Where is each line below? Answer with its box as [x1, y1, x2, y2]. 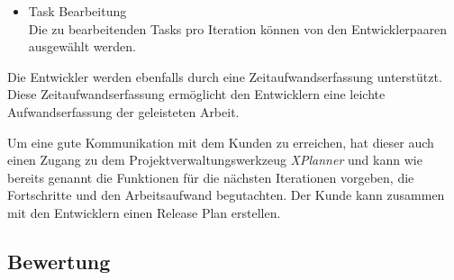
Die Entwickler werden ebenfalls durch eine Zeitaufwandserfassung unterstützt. [7, 67, 442, 86]
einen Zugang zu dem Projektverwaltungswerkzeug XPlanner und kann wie [7, 150, 422, 169]
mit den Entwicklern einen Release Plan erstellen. [7, 203, 281, 221]
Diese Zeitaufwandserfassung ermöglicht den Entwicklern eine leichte [7, 85, 386, 104]
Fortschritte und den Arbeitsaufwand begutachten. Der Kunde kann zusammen [7, 185, 445, 204]
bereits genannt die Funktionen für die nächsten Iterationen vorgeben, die [7, 167, 414, 186]
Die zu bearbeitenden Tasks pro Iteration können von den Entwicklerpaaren [28, 19, 448, 38]
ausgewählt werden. [28, 37, 136, 56]
